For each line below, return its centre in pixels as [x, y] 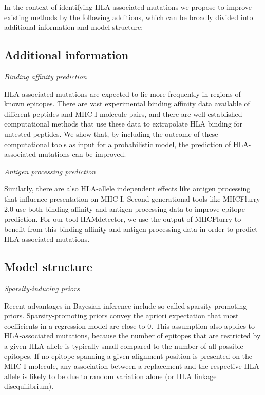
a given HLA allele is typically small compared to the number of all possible [124, 346]
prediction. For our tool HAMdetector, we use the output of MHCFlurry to [123, 219]
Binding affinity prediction [45, 76]
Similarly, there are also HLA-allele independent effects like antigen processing [127, 188]
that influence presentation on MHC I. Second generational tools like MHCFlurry [132, 198]
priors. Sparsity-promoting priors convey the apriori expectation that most [121, 316]
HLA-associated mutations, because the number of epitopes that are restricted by [132, 336]
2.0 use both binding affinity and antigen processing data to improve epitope [125, 209]
